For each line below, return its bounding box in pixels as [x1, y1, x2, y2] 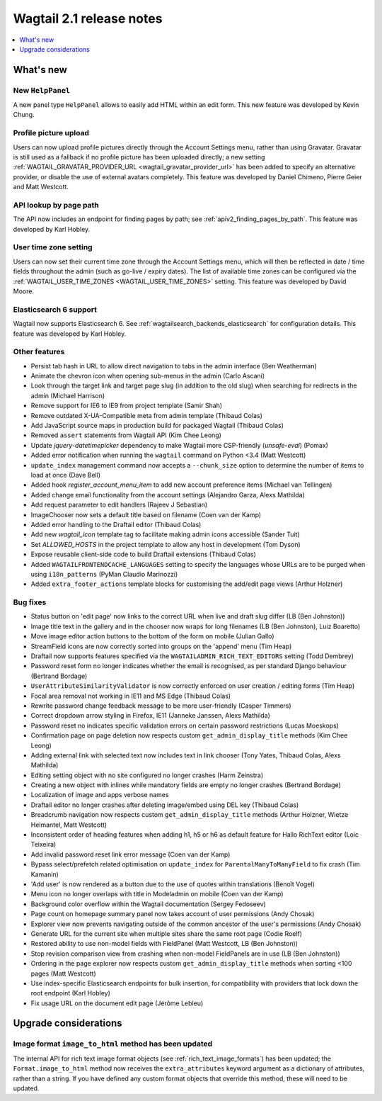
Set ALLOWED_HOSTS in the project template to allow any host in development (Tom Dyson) [30, 540, 301, 548]
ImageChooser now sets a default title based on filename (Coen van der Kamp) [30, 510, 262, 519]
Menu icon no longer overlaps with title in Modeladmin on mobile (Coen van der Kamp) [30, 890, 284, 898]
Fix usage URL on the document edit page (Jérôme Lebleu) [30, 999, 204, 1007]
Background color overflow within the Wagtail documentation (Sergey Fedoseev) [30, 900, 267, 908]
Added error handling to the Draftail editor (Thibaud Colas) [30, 520, 202, 529]
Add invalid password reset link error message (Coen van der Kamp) [30, 850, 231, 859]
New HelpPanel [13, 85, 71, 95]
